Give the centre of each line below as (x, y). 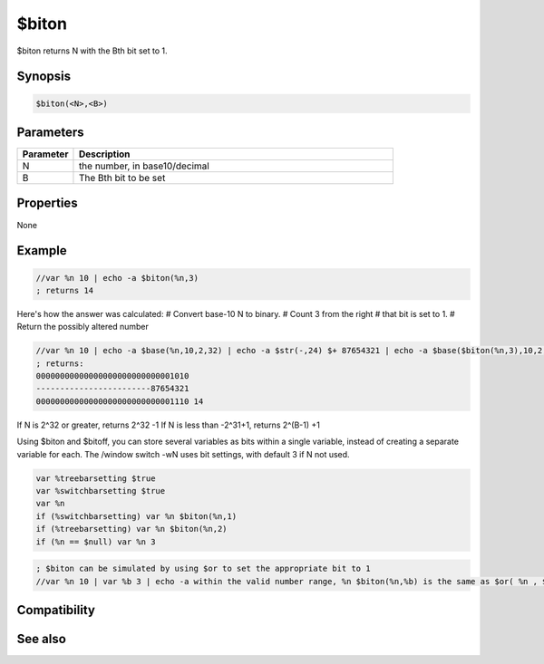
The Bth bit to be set (122, 178)
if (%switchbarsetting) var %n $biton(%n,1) (136, 516)
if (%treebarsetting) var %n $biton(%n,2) (131, 529)
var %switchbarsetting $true (101, 491)
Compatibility (56, 610)
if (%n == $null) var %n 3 (96, 542)
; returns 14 (65, 290)
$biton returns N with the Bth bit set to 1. (92, 51)
